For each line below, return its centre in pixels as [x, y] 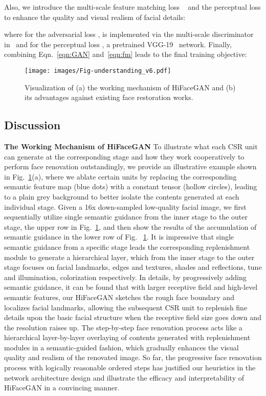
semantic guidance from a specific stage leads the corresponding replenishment [127, 246]
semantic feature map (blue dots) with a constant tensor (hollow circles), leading [131, 186]
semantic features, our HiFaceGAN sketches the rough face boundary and [119, 297]
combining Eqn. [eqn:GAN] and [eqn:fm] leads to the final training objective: [126, 54]
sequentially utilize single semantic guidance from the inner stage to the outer [126, 217]
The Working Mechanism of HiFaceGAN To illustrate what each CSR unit [131, 146]
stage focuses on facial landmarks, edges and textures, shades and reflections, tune [133, 267]
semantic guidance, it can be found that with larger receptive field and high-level [131, 287]
